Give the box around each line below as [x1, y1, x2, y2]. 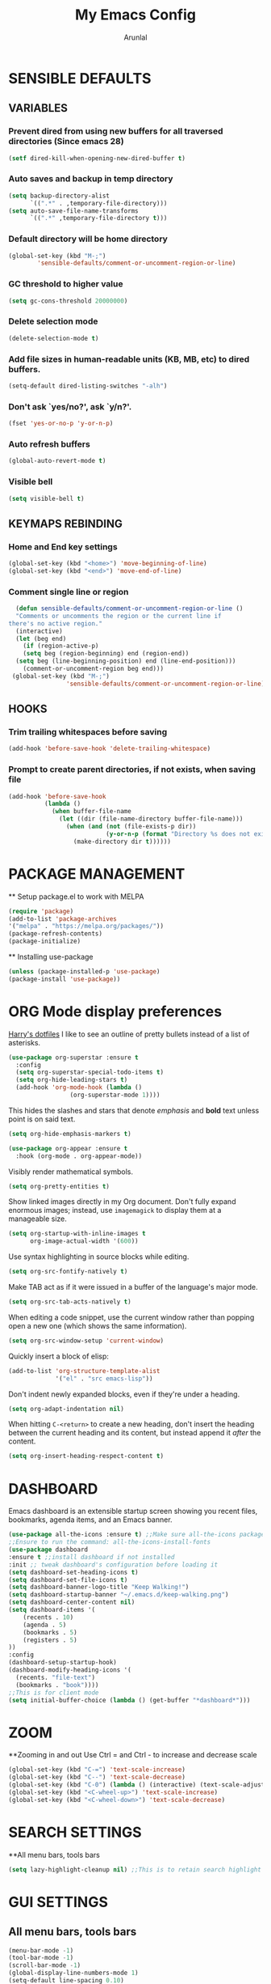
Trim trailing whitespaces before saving [8, 727, 168, 738]
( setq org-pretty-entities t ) [8, 1182, 110, 1190]
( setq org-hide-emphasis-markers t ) [8, 1130, 131, 1138]
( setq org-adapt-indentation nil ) [8, 1405, 125, 1413]
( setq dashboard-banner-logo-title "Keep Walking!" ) [8, 1583, 190, 1592]
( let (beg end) [15, 634, 67, 642]
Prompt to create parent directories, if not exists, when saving [8, 764, 256, 775]
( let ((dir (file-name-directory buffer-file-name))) [59, 815, 244, 823]
